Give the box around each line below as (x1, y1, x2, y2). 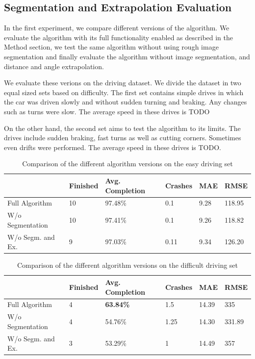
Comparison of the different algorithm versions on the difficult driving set (17, 260, 238, 270)
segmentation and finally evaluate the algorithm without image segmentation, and (4, 51, 250, 61)
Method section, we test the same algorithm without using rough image (4, 42, 219, 52)
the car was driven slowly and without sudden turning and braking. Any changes (4, 97, 247, 107)
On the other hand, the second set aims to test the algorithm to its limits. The (4, 123, 241, 133)
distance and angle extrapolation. (4, 61, 104, 71)
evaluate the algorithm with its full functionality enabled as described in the (4, 32, 233, 42)
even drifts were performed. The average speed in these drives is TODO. (4, 142, 221, 152)
